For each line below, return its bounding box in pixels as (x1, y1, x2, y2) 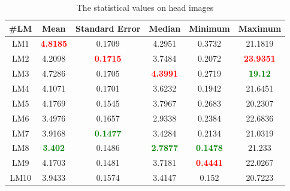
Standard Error (75, 22, 141, 34)
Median (149, 22, 181, 34)
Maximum (238, 22, 282, 34)
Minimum (189, 22, 230, 34)
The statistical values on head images (76, 1, 214, 13)
